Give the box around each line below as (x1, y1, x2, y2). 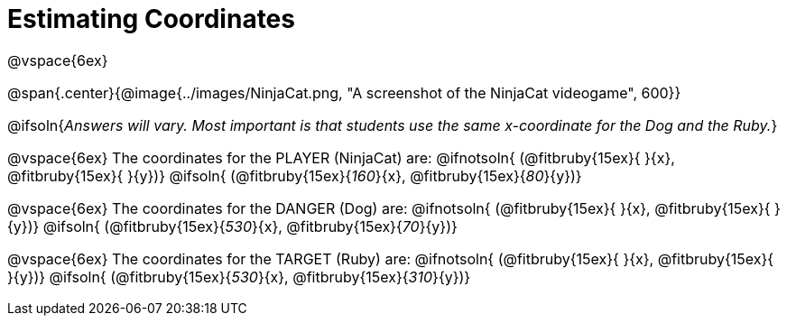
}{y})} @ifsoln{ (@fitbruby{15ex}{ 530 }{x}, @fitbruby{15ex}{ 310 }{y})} (7, 267, 471, 286)
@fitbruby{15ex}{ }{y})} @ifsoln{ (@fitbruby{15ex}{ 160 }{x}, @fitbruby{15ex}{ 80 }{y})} (7, 166, 582, 185)
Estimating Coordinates (7, 4, 295, 34)
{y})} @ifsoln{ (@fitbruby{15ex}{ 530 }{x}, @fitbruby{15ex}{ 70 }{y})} (7, 217, 458, 235)
